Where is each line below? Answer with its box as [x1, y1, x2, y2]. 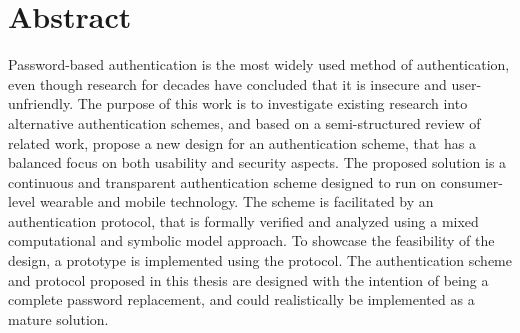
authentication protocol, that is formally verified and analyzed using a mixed [8, 210, 479, 231]
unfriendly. [8, 93, 74, 114]
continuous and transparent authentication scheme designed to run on [8, 171, 436, 192]
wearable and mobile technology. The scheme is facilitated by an [39, 191, 434, 212]
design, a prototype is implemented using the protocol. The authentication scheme [8, 250, 512, 271]
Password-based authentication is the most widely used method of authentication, [8, 54, 510, 75]
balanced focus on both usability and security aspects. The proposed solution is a [8, 152, 507, 173]
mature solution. [8, 308, 109, 329]
